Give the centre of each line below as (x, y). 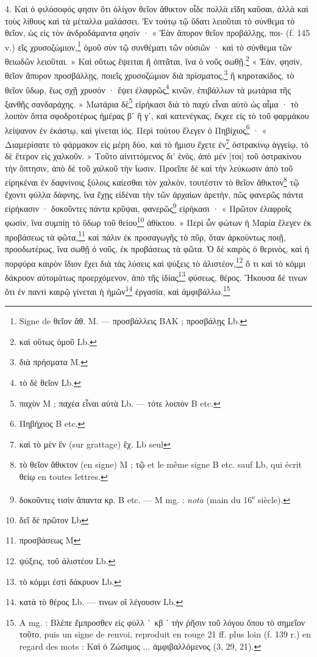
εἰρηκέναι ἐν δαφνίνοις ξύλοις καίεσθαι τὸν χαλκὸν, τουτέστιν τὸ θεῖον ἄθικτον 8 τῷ (152, 181)
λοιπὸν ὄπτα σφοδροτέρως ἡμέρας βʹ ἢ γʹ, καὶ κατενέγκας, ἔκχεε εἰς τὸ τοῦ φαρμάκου (157, 116)
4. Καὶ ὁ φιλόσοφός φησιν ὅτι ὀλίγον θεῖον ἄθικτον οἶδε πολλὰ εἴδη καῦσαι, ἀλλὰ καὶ (157, 9)
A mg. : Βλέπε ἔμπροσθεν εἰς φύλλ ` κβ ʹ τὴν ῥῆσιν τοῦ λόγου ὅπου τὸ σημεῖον (162, 622)
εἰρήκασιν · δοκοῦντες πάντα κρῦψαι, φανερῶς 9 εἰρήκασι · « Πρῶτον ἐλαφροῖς (148, 207)
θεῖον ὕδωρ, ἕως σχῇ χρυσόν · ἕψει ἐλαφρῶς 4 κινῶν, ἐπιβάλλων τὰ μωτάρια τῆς (148, 89)
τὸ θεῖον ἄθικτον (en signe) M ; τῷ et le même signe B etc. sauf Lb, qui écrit (160, 464)
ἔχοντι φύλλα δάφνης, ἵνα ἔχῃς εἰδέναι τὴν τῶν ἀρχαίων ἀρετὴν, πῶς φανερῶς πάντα (154, 194)
